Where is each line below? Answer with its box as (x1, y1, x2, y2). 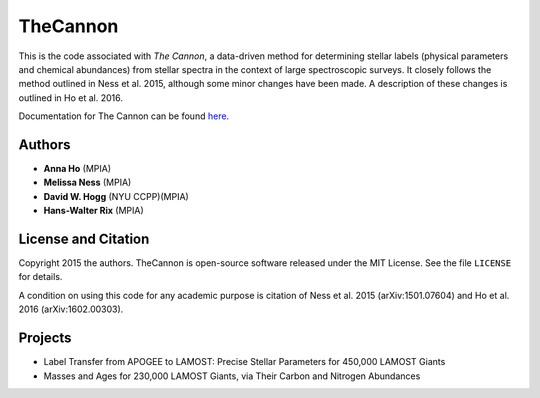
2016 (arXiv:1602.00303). (18, 303, 124, 315)
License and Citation (18, 231, 150, 247)
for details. (18, 271, 63, 283)
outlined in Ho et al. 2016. (18, 91, 124, 104)
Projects (18, 330, 72, 347)
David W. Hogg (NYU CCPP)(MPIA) (43, 190, 189, 202)
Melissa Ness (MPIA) (43, 176, 132, 189)
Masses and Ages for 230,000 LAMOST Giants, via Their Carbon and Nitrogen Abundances (43, 370, 421, 382)
